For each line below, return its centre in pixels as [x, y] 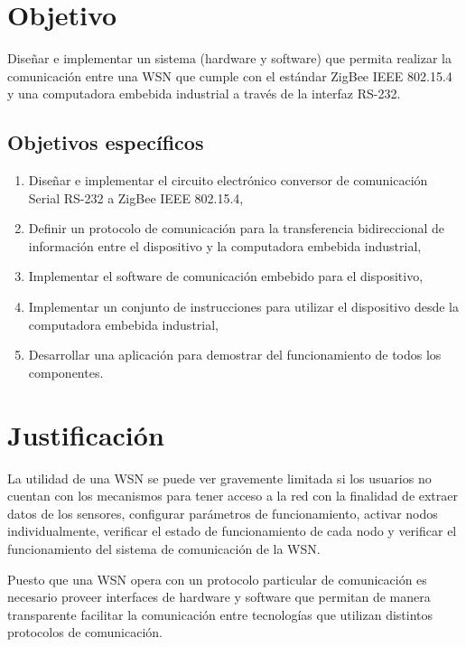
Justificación [86, 434]
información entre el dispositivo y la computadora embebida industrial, [225, 245]
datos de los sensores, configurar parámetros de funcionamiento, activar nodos [223, 513]
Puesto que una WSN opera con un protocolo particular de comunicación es [217, 579]
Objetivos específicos [106, 142]
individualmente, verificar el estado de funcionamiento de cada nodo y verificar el [232, 531]
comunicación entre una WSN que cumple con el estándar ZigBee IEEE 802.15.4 [230, 75]
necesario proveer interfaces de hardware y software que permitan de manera [219, 597]
